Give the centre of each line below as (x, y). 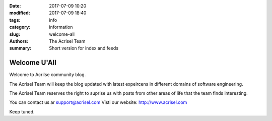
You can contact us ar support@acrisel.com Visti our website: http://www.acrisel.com (98, 102)
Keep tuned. (22, 111)
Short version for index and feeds (84, 48)
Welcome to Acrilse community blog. (47, 75)
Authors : (19, 41)
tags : (15, 20)
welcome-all (62, 34)
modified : (20, 13)
